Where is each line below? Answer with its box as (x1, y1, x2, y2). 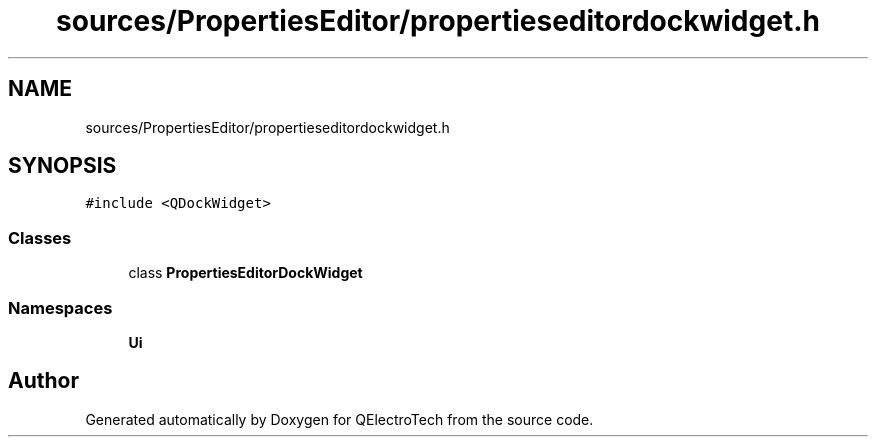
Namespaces (8, 297, 113, 318)
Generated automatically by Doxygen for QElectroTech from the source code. (85, 410, 594, 428)
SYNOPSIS (8, 153, 117, 179)
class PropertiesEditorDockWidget (128, 264, 363, 282)
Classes (8, 227, 72, 248)
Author (8, 368, 79, 394)
